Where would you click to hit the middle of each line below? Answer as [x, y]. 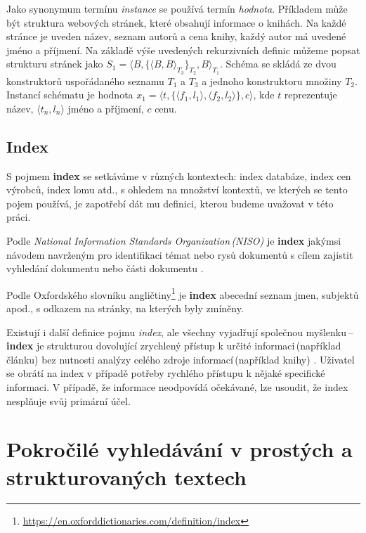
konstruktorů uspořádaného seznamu [85, 81]
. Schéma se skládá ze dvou [278, 64]
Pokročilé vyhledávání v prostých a [179, 449]
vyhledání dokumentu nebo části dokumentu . [105, 268]
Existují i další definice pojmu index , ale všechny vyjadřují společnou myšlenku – [180, 332]
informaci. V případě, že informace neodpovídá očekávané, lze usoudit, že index [177, 386]
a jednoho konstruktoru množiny [272, 81]
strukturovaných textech [126, 476]
